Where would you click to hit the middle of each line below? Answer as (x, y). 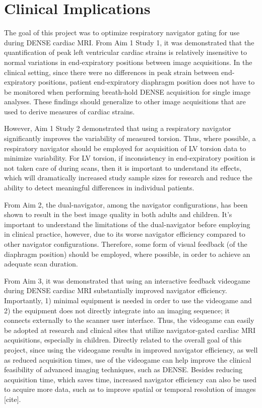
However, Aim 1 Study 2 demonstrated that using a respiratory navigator (118, 128)
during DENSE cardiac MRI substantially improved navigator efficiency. (116, 290)
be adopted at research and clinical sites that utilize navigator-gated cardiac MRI (130, 330)
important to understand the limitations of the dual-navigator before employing (127, 224)
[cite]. (13, 399)
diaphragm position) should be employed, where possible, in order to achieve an (127, 254)
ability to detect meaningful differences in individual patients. (99, 188)
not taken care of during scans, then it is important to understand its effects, (123, 167)
